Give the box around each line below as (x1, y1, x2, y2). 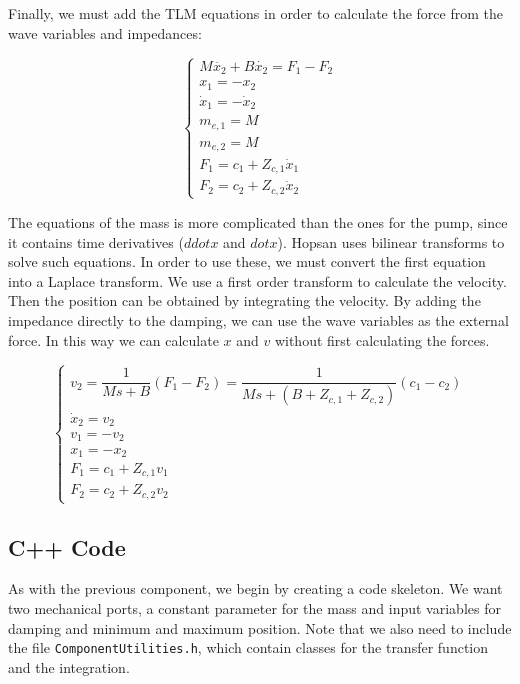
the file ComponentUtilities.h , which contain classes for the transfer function (8, 637, 489, 658)
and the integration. (8, 656, 130, 677)
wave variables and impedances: (8, 22, 202, 43)
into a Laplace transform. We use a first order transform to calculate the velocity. (8, 270, 507, 291)
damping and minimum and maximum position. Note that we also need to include (8, 617, 512, 638)
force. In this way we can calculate (8, 329, 219, 350)
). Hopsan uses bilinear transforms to (277, 231, 505, 252)
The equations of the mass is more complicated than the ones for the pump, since (8, 211, 508, 232)
